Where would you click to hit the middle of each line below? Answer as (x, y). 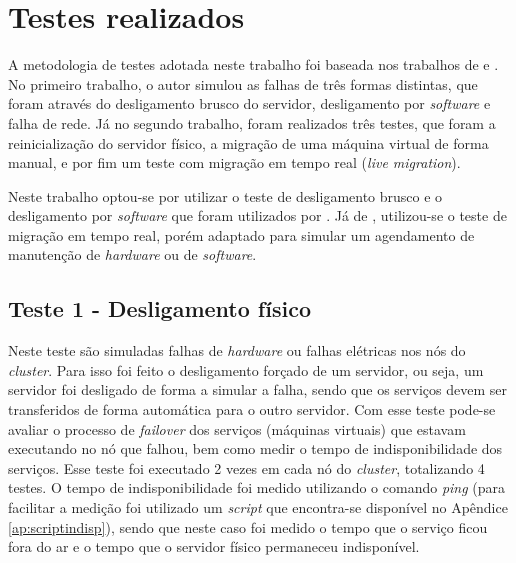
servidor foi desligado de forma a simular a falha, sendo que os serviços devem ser (257, 389)
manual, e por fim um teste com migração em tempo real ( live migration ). (234, 162)
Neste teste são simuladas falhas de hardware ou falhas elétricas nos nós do (237, 350)
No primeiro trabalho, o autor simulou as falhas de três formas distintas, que (243, 83)
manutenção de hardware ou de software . (132, 254)
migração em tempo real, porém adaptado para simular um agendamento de (241, 234)
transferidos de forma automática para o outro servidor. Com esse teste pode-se (252, 409)
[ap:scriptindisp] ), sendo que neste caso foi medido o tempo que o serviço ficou (248, 526)
